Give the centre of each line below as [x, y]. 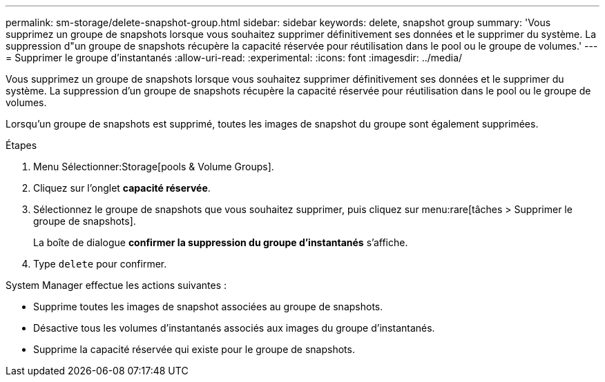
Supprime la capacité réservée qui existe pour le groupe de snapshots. [194, 349]
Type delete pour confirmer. [100, 264]
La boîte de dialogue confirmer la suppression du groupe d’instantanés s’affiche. [221, 242]
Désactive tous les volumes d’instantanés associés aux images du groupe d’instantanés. [234, 328]
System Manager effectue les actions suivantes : [116, 285]
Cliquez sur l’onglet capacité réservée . [122, 188]
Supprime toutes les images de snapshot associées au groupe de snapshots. [208, 306]
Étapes [21, 145]
